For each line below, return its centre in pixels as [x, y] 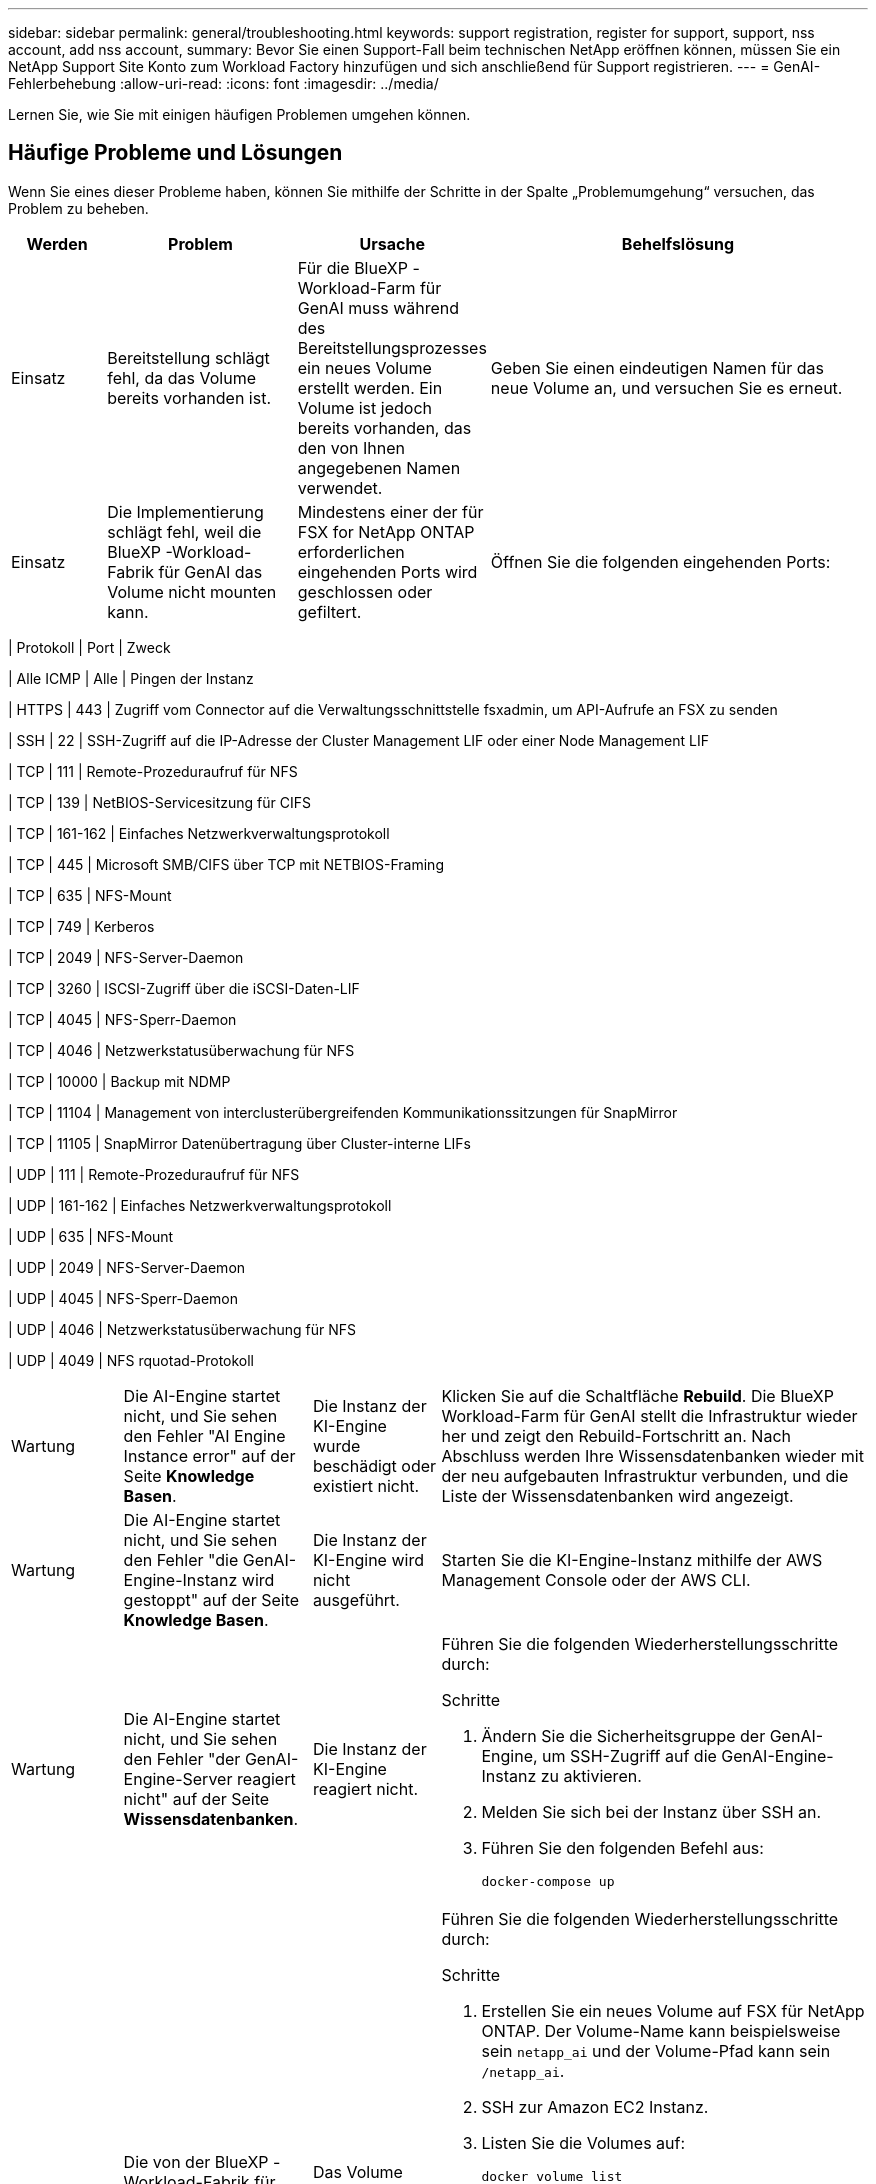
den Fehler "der [182, 1759]
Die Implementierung [185, 511]
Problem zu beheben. [78, 208]
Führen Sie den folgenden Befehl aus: [622, 1847]
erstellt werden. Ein [370, 387]
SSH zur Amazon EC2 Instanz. [595, 2106]
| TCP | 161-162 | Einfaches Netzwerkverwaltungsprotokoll [199, 833]
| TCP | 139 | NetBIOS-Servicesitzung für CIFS [159, 802]
